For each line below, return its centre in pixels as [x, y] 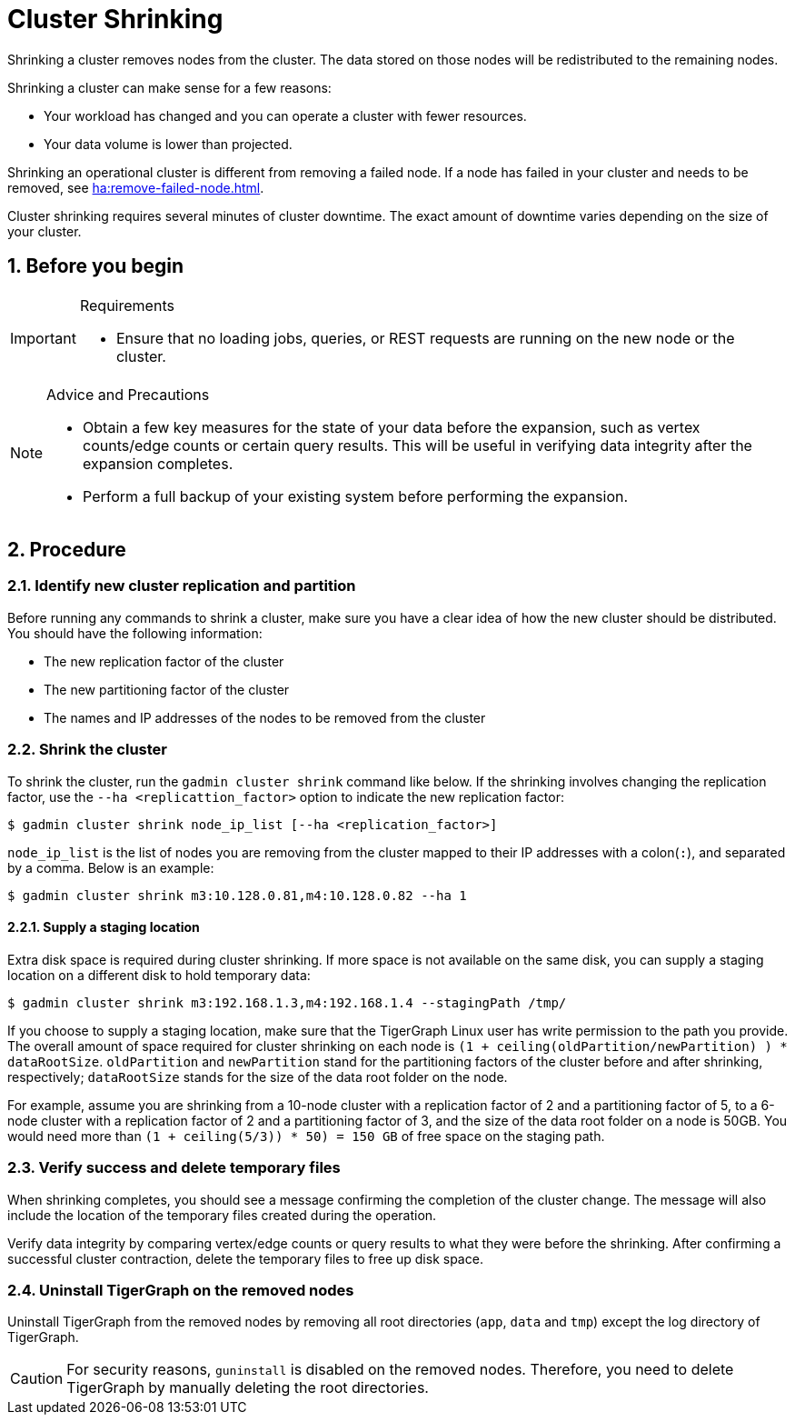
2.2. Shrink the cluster [87, 750]
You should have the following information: [135, 633]
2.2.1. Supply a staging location [104, 927]
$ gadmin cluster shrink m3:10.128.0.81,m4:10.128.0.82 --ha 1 [237, 895]
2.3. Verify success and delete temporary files [174, 1168]
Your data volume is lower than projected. [168, 144]
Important [43, 338]
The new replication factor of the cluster [164, 661]
